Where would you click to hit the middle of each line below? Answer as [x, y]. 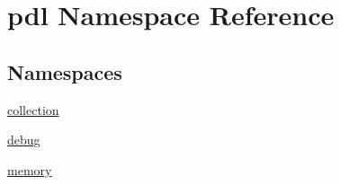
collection [33, 109]
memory [30, 169]
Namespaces [65, 71]
